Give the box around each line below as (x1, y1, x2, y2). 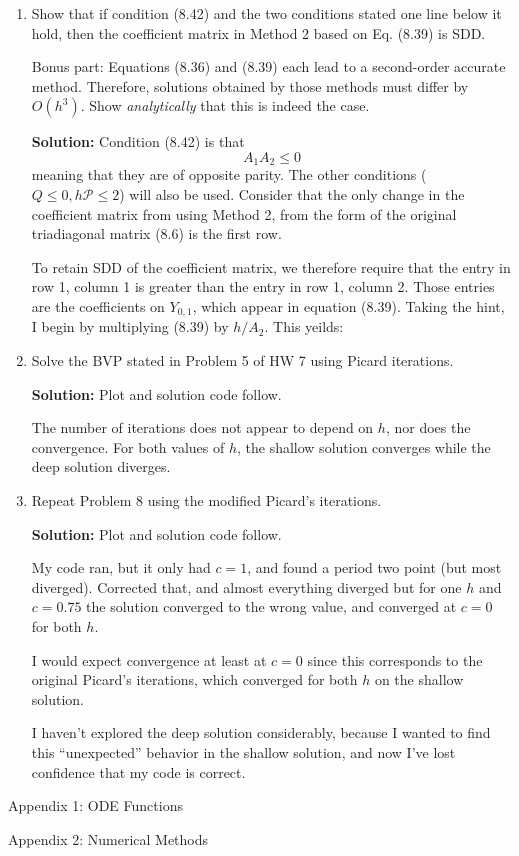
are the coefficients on (31, 295, 165, 316)
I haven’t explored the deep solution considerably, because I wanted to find (31, 722, 491, 743)
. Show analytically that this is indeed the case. (80, 95, 370, 116)
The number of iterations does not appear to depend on (31, 417, 374, 438)
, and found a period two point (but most (247, 557, 502, 578)
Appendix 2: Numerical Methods (8, 828, 209, 849)
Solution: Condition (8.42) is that (31, 131, 245, 152)
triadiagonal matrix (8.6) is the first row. (31, 223, 282, 244)
